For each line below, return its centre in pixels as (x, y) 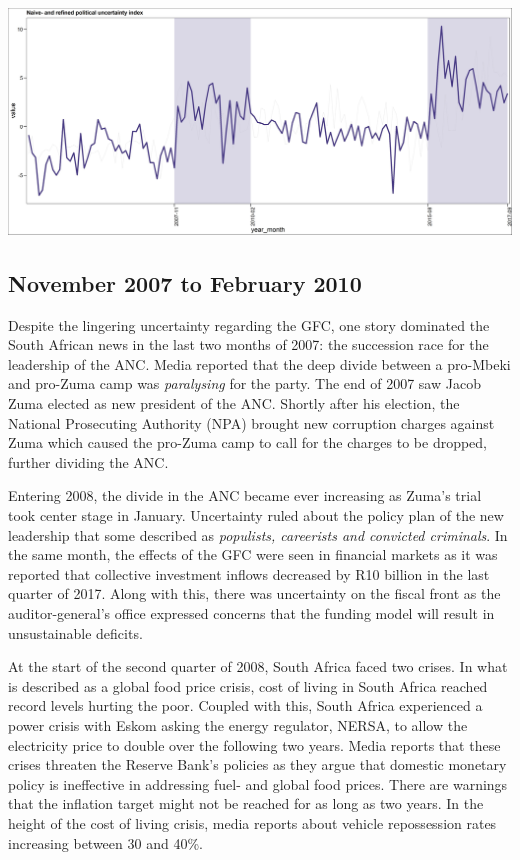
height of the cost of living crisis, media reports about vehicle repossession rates (252, 822)
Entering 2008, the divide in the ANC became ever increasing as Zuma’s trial (245, 495)
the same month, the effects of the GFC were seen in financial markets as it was (253, 554)
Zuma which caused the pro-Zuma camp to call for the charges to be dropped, (248, 442)
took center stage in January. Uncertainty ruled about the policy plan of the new (256, 515)
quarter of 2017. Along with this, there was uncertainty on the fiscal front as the (254, 593)
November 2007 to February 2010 (185, 282)
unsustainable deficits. (75, 632)
